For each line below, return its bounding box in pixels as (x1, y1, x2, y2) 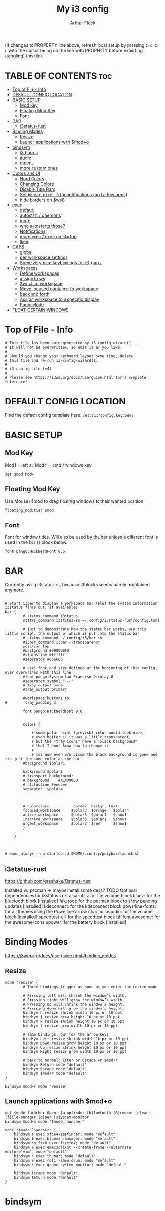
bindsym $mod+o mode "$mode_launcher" (5, 1119, 85, 1124)
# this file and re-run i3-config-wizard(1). (5, 358, 100, 363)
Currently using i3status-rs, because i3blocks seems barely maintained (5, 582, 150, 588)
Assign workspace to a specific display (19, 296, 99, 302)
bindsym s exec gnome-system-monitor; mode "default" (14, 1162, 127, 1167)
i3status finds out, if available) (5, 605, 78, 610)
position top (23, 644, 50, 649)
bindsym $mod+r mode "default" (23, 1071, 87, 1076)
